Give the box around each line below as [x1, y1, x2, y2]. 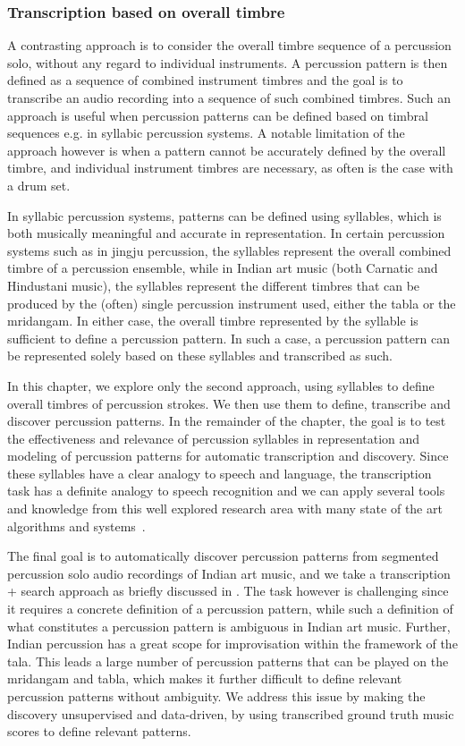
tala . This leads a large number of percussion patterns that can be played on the [7, 651, 449, 670]
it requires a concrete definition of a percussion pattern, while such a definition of [7, 599, 453, 618]
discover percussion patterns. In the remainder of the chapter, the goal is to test [7, 411, 446, 430]
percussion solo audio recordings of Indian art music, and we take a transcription [7, 564, 451, 582]
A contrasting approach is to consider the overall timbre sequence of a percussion [7, 36, 452, 55]
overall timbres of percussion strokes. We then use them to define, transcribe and [7, 394, 451, 412]
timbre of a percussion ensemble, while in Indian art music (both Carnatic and [7, 259, 438, 277]
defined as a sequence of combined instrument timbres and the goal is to [7, 71, 403, 89]
